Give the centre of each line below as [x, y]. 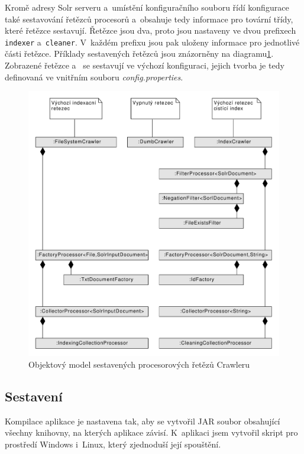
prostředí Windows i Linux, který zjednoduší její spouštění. [113, 444]
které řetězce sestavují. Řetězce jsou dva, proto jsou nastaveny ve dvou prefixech [151, 30]
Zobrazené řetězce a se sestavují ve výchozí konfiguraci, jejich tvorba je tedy [145, 65]
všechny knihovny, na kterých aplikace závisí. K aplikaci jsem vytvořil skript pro [151, 432]
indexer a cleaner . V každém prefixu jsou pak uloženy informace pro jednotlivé [152, 42]
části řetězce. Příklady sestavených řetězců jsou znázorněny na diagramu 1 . [139, 53]
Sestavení [34, 396]
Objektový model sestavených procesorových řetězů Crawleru [139, 364]
